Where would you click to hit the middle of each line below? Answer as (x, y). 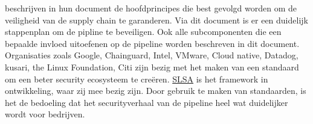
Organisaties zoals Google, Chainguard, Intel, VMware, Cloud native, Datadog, (152, 55)
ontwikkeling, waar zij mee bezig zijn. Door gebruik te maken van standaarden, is (156, 91)
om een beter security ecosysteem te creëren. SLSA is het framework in (137, 79)
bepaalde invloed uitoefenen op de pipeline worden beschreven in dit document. (152, 43)
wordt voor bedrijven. (45, 114)
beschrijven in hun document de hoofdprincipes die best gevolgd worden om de (151, 8)
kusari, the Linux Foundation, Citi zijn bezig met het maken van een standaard (152, 67)
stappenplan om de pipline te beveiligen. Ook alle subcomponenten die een (143, 32)
